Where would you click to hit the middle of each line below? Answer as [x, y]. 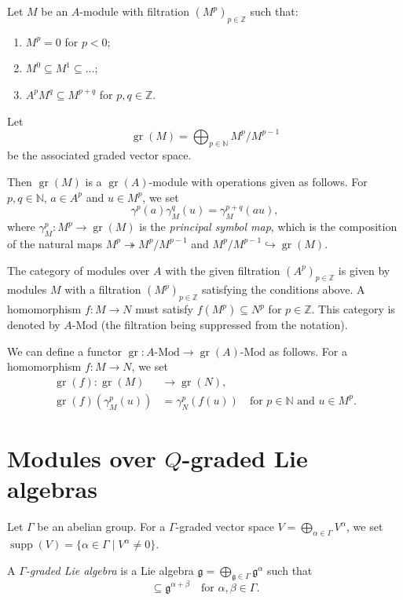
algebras [52, 489]
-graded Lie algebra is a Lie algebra [110, 570]
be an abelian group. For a [101, 527]
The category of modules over [79, 270]
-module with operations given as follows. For [258, 182]
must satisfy [164, 309]
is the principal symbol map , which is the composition [268, 227]
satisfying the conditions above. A [283, 289]
